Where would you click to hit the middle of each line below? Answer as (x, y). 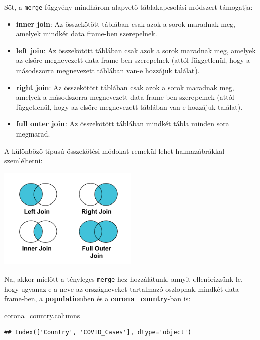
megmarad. (33, 133)
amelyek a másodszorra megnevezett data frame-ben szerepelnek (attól (125, 97)
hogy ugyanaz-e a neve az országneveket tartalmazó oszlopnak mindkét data (122, 288)
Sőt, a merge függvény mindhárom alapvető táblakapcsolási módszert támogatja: (128, 7)
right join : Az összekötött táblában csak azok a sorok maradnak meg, (125, 87)
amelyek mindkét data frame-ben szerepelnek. (86, 33)
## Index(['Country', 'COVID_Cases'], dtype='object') (98, 333)
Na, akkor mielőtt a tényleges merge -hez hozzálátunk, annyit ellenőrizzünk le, (123, 279)
